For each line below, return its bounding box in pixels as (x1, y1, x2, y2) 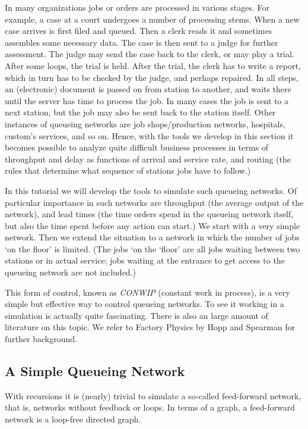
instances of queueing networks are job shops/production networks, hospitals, (5, 117, 285, 130)
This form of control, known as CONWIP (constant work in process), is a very (5, 286, 290, 298)
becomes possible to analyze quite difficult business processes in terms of (5, 141, 269, 154)
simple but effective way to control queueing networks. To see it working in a (5, 298, 284, 310)
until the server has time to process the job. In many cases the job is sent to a (5, 94, 289, 107)
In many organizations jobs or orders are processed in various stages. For (5, 1, 269, 13)
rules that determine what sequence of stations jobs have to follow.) (5, 164, 251, 177)
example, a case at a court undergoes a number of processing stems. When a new (5, 12, 300, 25)
